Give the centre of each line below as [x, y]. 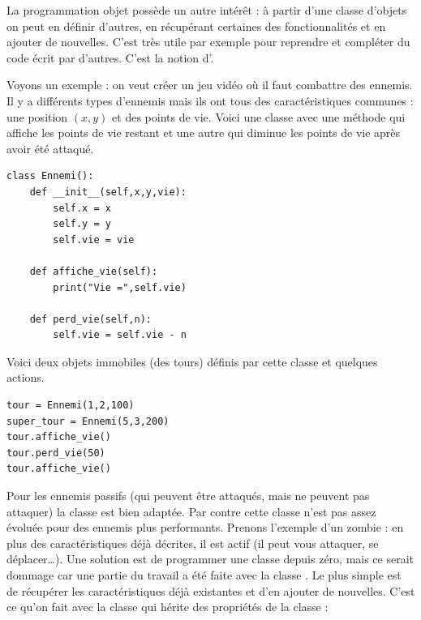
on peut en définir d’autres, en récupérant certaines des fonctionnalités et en [196, 26]
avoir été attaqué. [50, 148]
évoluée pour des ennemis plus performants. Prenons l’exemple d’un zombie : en [205, 527]
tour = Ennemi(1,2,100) [71, 406]
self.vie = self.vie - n [120, 335]
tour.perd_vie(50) [56, 453]
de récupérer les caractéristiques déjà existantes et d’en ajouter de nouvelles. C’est [211, 590]
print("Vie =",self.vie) [120, 287]
